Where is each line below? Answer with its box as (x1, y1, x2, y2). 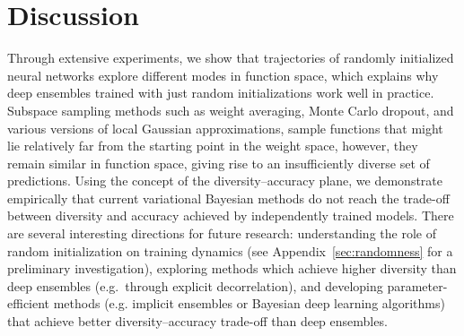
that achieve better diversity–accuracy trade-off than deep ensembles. (7, 312, 388, 331)
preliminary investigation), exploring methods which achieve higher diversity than (7, 259, 457, 278)
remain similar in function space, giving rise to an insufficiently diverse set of (7, 153, 430, 172)
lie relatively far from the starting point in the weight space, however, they (7, 136, 418, 155)
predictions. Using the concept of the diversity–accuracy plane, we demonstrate (7, 171, 442, 190)
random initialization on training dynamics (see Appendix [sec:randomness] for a (7, 241, 453, 260)
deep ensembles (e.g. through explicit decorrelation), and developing (7, 276, 383, 295)
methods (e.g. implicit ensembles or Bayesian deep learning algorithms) (53, 294, 445, 313)
